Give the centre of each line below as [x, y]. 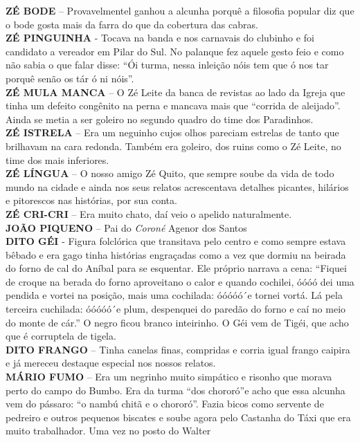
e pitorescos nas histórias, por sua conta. [91, 200]
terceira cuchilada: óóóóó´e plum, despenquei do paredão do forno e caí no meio [176, 309]
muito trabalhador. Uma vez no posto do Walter [108, 431]
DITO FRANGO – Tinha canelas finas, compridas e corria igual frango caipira [178, 349]
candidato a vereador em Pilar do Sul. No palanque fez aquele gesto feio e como [175, 51]
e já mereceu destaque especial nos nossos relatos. [111, 363]
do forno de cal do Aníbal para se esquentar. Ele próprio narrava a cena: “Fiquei [176, 268]
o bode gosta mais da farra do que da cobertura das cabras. [132, 24]
